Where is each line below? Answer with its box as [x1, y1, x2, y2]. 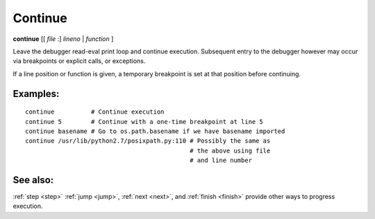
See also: [12, 174, 54, 186]
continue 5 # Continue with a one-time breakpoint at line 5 [25, 118, 263, 125]
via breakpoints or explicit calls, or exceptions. [12, 57, 146, 65]
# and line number [190, 157, 253, 164]
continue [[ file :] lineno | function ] [12, 35, 114, 43]
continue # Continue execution [25, 108, 165, 116]
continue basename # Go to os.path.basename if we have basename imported [25, 127, 285, 135]
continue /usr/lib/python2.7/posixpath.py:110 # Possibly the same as [25, 137, 271, 145]
